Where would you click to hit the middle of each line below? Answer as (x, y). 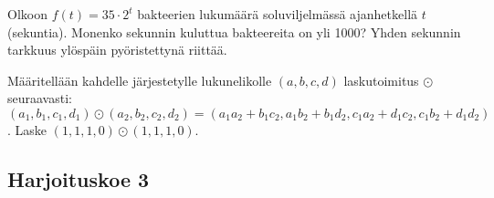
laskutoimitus (381, 80)
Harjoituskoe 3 (79, 178)
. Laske (27, 129)
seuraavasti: (40, 98)
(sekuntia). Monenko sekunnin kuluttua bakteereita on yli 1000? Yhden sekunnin (234, 31)
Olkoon (27, 14)
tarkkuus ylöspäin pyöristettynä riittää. (117, 50)
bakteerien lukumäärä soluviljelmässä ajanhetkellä (278, 14)
